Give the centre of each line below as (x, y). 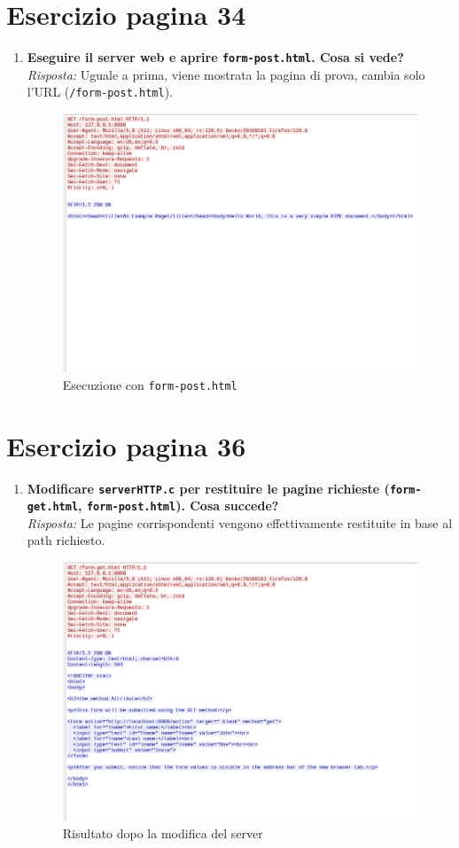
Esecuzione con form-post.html (150, 384)
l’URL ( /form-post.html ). (100, 92)
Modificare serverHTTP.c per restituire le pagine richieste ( (208, 488)
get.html (53, 507)
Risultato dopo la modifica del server (163, 832)
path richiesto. (66, 540)
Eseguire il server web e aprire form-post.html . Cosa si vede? (215, 57)
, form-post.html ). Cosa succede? (179, 506)
